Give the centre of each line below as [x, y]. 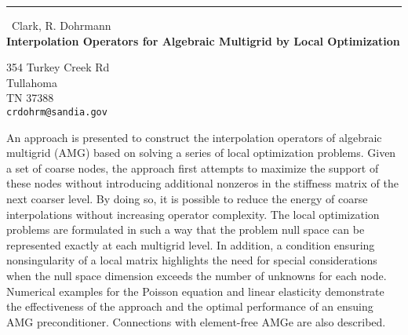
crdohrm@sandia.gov [57, 112]
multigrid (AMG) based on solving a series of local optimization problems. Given [201, 153]
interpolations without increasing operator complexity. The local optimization [193, 214]
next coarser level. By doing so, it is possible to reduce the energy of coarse [187, 198]
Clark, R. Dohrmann [62, 25]
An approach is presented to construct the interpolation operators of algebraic [194, 137]
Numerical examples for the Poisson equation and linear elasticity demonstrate [195, 291]
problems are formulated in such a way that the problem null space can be [186, 229]
